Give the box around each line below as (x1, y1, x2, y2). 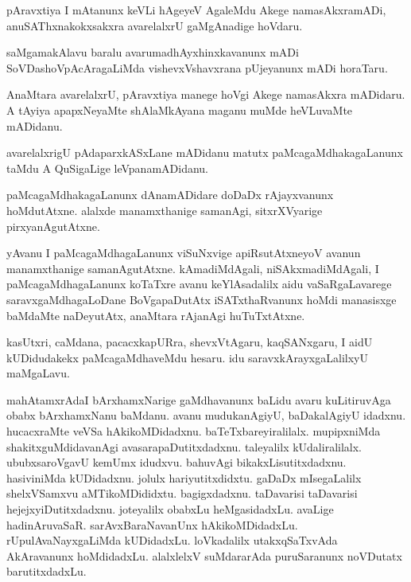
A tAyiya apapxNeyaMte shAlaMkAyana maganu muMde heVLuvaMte (6, 101, 353, 118)
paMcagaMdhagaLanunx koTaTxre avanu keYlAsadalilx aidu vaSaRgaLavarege (6, 275, 392, 292)
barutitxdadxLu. (6, 563, 87, 580)
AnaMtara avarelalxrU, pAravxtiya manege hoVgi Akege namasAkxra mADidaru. (6, 86, 405, 103)
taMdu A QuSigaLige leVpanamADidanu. (6, 159, 209, 176)
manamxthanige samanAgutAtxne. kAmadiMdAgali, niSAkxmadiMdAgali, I (6, 260, 379, 276)
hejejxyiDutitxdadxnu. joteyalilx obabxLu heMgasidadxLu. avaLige (6, 501, 334, 518)
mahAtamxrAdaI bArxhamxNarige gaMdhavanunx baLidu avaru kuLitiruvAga (6, 391, 391, 408)
